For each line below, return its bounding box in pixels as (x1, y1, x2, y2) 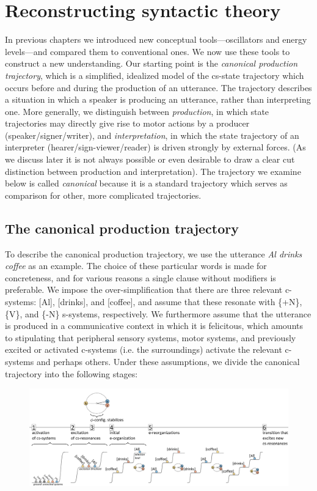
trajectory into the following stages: (5, 367, 138, 380)
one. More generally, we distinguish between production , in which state (5, 105, 269, 117)
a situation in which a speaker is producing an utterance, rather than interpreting (5, 93, 311, 106)
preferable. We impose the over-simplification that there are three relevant (5, 283, 283, 296)
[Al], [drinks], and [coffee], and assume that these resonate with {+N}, (38, 295, 302, 308)
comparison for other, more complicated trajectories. (5, 188, 202, 201)
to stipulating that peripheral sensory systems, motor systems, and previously (5, 331, 296, 344)
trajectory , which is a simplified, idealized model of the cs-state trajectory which (5, 68, 304, 81)
